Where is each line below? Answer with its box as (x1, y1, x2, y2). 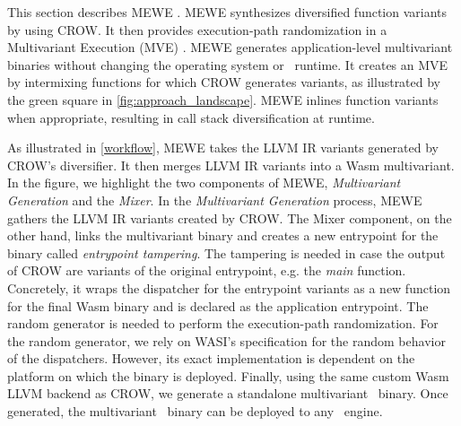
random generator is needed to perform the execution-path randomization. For (7, 314, 439, 333)
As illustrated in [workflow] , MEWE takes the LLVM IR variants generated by (7, 138, 439, 157)
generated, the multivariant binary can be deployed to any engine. (7, 402, 383, 421)
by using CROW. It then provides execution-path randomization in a (7, 20, 387, 39)
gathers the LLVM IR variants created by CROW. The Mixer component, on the (7, 208, 452, 227)
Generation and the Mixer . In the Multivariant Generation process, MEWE (7, 190, 422, 209)
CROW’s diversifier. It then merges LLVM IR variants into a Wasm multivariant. (7, 155, 455, 174)
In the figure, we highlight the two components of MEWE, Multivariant (7, 173, 401, 192)
